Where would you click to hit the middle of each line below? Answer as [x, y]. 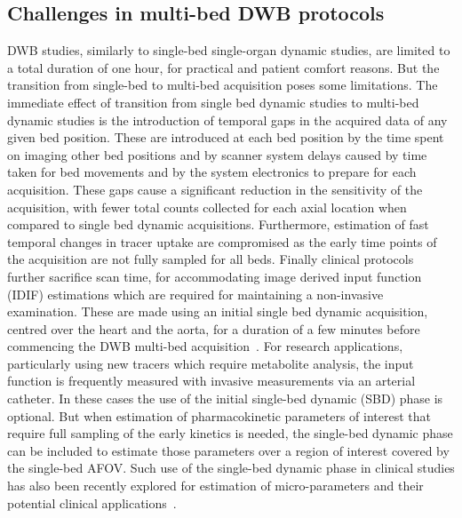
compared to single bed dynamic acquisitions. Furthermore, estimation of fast [218, 224]
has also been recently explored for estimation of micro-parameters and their [215, 486]
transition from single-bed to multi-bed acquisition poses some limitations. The [223, 85]
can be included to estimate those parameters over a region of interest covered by [228, 450]
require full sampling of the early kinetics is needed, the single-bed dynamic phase [230, 433]
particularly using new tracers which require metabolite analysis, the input [211, 363]
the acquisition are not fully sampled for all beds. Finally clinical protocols [211, 259]
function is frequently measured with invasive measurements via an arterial [211, 381]
